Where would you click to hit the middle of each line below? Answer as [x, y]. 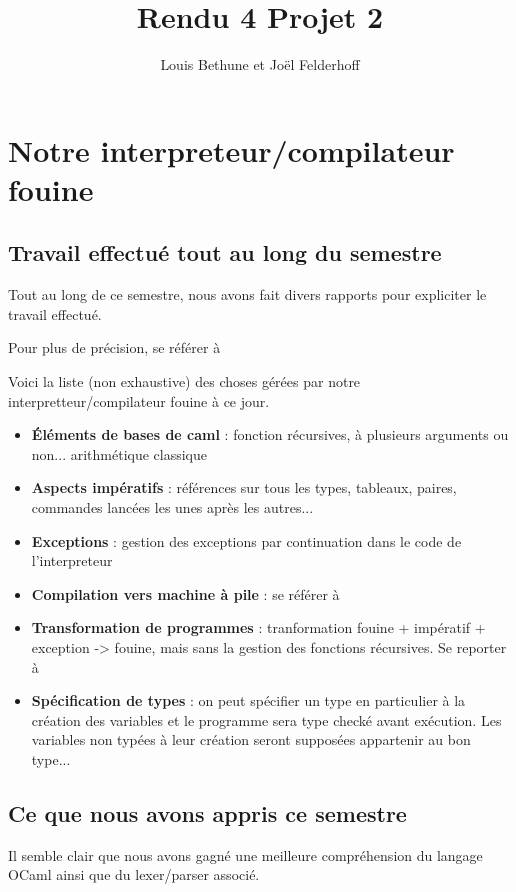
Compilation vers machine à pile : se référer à [185, 593]
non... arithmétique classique [119, 453]
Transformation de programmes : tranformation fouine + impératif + [258, 627]
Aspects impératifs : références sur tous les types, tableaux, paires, [244, 487]
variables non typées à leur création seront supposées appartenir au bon [251, 739]
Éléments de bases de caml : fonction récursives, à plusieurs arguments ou [270, 434]
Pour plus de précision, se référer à [114, 347]
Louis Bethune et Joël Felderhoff [260, 64]
